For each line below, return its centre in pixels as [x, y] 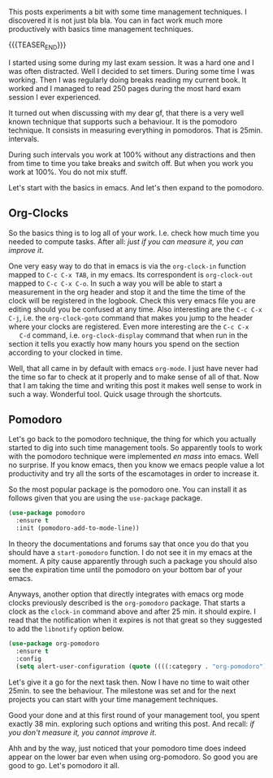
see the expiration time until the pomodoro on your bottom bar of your [126, 570]
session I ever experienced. [55, 97]
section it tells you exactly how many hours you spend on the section [124, 343]
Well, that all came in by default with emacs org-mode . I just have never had [133, 368]
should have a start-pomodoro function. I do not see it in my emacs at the [131, 553]
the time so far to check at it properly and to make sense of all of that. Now [134, 377]
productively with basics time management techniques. [101, 29]
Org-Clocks [39, 214]
